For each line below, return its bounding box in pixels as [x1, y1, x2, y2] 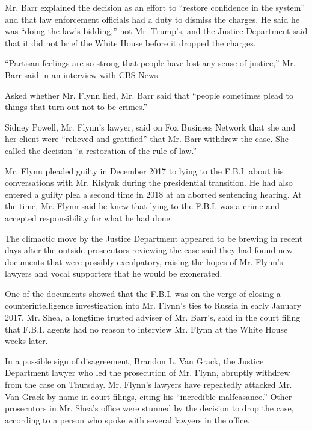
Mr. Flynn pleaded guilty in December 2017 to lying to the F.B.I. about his [5, 164, 284, 177]
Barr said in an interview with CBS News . [5, 68, 161, 81]
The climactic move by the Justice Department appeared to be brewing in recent [5, 232, 303, 244]
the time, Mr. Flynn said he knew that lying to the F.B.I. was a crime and [5, 200, 280, 212]
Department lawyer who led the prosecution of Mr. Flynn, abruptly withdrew [5, 366, 290, 379]
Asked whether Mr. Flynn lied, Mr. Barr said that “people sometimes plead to [5, 88, 294, 101]
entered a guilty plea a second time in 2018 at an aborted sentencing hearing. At [5, 188, 302, 200]
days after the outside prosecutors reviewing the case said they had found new [5, 244, 293, 256]
